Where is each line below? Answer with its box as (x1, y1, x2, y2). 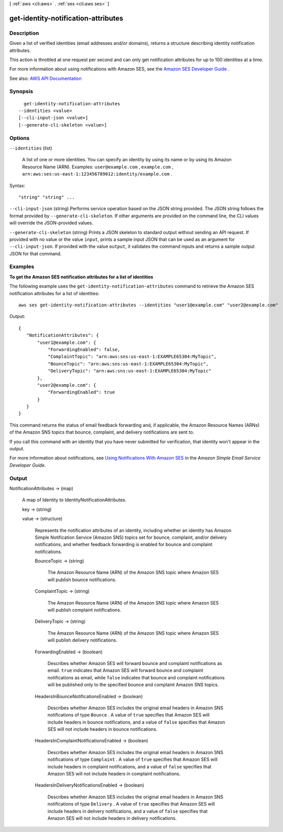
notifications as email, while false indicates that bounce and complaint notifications (47, 674, 225, 680)
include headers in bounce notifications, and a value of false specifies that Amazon (47, 719, 226, 725)
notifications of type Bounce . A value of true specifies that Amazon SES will (47, 712, 210, 718)
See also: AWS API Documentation (9, 75, 82, 81)
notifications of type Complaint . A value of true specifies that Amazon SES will (47, 756, 218, 763)
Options (9, 134, 30, 141)
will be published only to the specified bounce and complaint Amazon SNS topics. (47, 682, 219, 688)
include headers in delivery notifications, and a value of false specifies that (47, 808, 208, 814)
